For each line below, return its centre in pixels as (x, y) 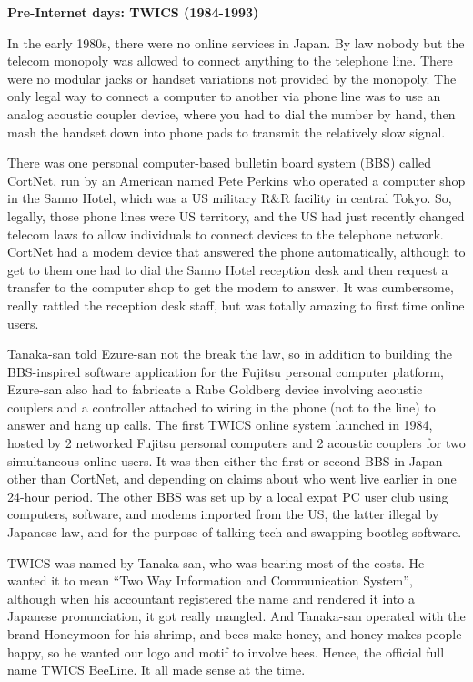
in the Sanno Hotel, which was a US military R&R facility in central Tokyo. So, (230, 198)
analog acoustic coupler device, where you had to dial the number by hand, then (231, 113)
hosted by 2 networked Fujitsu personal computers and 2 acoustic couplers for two (236, 443)
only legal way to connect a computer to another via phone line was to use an (224, 96)
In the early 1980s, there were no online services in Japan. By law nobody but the (236, 42)
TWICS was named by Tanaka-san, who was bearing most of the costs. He (216, 562)
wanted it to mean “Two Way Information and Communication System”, (210, 580)
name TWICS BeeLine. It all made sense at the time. (156, 670)
